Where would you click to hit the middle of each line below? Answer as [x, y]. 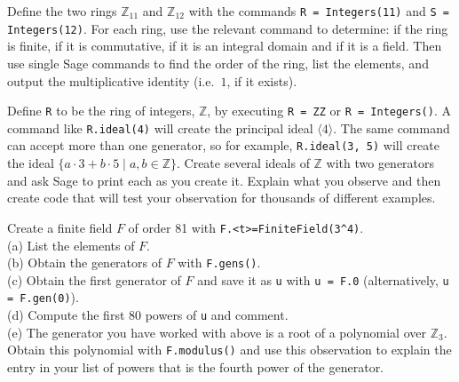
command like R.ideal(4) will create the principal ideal [160, 127]
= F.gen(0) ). [43, 297]
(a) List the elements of [71, 245]
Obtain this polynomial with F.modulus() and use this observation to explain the [229, 350]
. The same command [392, 127]
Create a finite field [60, 227]
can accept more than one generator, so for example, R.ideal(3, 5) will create [223, 145]
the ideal [31, 163]
